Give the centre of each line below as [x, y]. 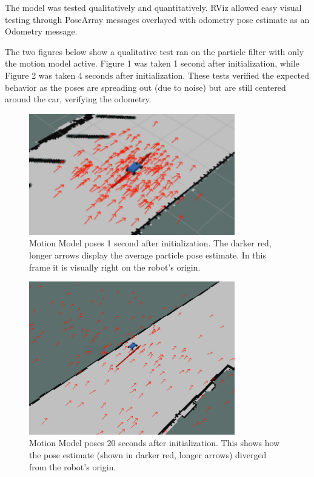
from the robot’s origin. [73, 466]
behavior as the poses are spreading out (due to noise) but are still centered [145, 87]
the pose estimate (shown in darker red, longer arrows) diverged [148, 455]
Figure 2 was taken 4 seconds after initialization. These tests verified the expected [157, 75]
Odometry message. [41, 31]
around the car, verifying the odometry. [78, 99]
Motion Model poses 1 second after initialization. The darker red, [150, 243]
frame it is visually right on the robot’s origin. [115, 267]
